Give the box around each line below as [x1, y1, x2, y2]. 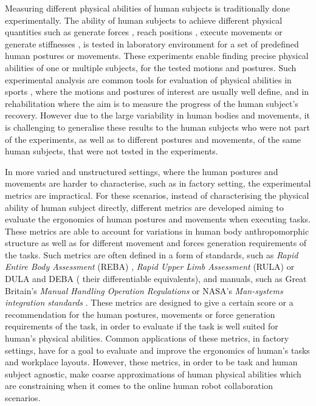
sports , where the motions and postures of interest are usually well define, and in [5, 85, 309, 98]
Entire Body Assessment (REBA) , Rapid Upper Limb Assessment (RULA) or [5, 260, 295, 273]
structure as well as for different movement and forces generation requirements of [5, 236, 307, 249]
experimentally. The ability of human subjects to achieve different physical [5, 13, 283, 26]
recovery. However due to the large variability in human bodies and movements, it [5, 109, 310, 122]
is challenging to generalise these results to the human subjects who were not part [5, 120, 310, 133]
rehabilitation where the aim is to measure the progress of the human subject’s [5, 97, 298, 109]
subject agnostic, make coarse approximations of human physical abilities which [5, 367, 301, 380]
